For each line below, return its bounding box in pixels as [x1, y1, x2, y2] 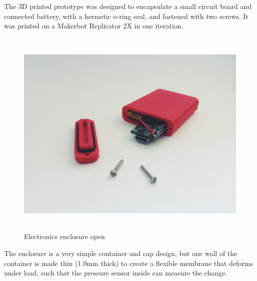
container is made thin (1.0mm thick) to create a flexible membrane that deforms [4, 258, 253, 268]
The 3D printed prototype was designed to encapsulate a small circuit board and [4, 1, 251, 11]
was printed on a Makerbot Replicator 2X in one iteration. [4, 20, 183, 31]
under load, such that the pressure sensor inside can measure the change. [4, 268, 227, 278]
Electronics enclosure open [24, 231, 105, 242]
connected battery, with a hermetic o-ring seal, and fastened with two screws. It [4, 10, 248, 21]
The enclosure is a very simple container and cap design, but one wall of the [4, 248, 237, 258]
